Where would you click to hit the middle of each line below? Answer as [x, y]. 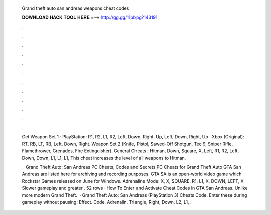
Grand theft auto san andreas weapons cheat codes [76, 8]
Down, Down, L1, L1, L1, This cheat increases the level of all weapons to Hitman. [104, 158]
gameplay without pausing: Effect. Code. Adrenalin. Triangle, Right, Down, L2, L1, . [107, 202]
